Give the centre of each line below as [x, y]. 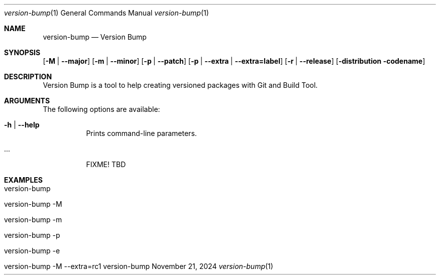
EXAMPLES [23, 180]
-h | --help [22, 125]
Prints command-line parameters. [141, 133]
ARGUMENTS [27, 101]
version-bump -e [32, 251]
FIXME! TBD [106, 164]
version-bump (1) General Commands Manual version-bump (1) [106, 13]
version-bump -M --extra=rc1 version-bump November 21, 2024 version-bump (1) [139, 266]
